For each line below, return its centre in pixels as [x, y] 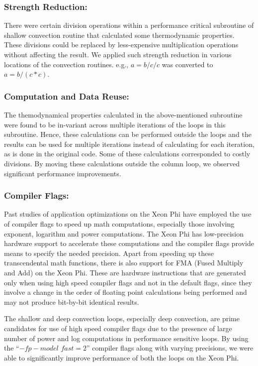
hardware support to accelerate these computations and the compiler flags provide [129, 243]
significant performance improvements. [63, 173]
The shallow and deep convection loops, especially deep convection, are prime [122, 318]
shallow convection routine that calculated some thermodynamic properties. [119, 35]
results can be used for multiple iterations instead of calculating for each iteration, [129, 144]
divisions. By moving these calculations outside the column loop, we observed [122, 163]
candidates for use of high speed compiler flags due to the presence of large [118, 328]
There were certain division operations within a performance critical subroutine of [129, 25]
